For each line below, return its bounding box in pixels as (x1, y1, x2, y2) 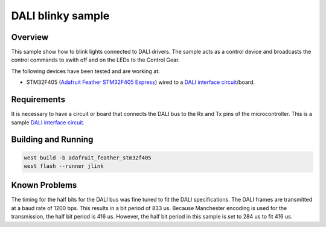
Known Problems (11, 180, 77, 190)
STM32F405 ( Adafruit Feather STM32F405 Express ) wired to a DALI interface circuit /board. (26, 78, 255, 86)
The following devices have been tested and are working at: (11, 67, 160, 75)
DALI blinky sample (11, 9, 110, 22)
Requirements (11, 94, 66, 105)
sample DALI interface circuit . (11, 118, 85, 126)
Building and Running (11, 135, 94, 145)
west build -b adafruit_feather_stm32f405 (24, 154, 152, 161)
